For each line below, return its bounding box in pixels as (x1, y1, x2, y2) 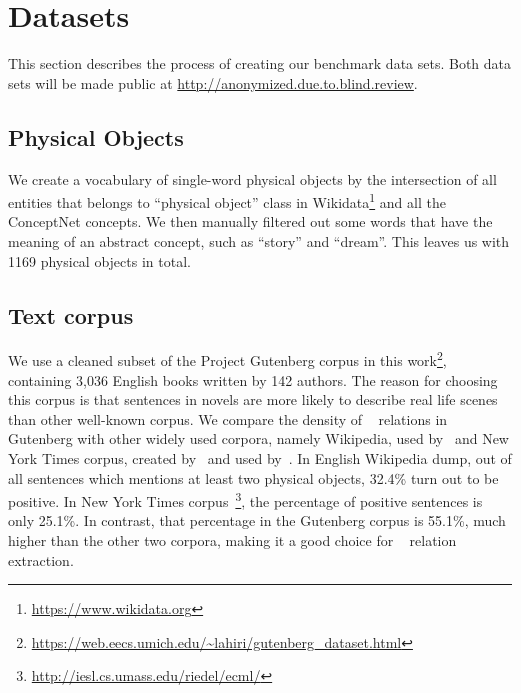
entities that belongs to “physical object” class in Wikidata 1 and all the (8, 189, 446, 212)
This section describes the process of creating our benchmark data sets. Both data (8, 53, 512, 74)
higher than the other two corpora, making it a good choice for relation (8, 530, 457, 550)
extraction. (8, 549, 74, 570)
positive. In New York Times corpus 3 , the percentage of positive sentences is (8, 488, 483, 511)
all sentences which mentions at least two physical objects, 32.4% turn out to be (8, 467, 499, 488)
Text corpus (8, 299, 134, 330)
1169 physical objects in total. (8, 250, 191, 271)
